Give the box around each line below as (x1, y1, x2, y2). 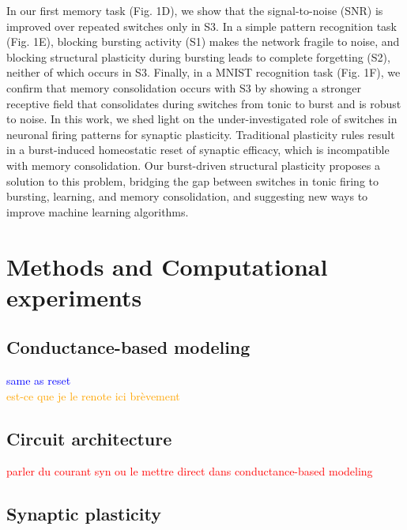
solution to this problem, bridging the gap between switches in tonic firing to (6, 172, 379, 189)
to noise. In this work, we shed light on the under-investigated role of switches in (6, 111, 398, 127)
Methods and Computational (6, 250, 328, 282)
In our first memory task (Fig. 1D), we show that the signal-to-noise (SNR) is (6, 2, 383, 18)
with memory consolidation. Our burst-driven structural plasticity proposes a (6, 156, 380, 173)
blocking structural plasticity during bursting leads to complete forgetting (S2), (6, 48, 390, 65)
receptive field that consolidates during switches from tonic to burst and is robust (6, 95, 401, 111)
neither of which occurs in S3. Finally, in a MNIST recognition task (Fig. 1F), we (6, 64, 401, 81)
